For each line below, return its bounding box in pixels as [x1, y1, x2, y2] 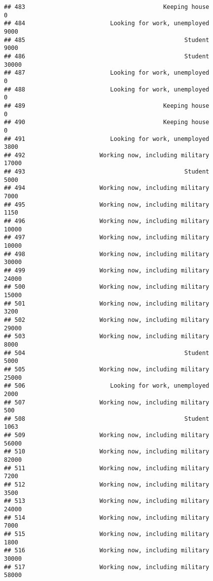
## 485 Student [4, 36, 210, 44]
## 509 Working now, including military [4, 432, 210, 439]
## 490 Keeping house [4, 119, 210, 126]
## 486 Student [4, 52, 210, 60]
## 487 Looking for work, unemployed [4, 69, 210, 77]
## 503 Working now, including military [4, 333, 210, 340]
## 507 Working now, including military [4, 399, 210, 406]
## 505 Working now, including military [4, 365, 210, 373]
